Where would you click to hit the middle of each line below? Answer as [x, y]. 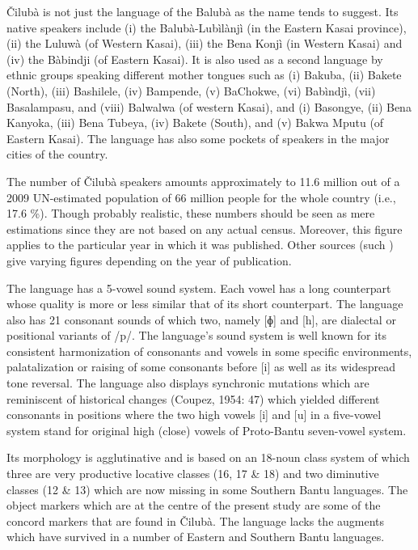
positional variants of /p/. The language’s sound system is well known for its [197, 335]
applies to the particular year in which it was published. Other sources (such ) [200, 245]
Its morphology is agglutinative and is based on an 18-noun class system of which [208, 457]
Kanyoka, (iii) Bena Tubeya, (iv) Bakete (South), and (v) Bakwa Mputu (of [195, 123]
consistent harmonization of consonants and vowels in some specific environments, [209, 351]
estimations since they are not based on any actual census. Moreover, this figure [205, 228]
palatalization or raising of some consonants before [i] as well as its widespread [201, 367]
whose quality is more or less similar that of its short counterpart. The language [205, 304]
